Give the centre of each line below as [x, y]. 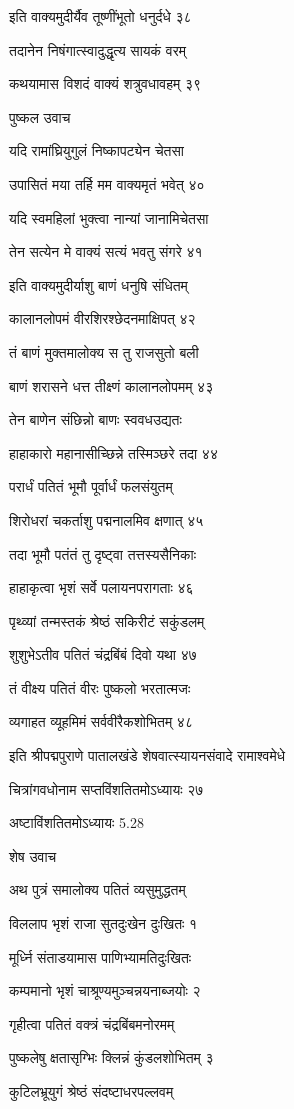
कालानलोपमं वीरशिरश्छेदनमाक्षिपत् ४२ [102, 318]
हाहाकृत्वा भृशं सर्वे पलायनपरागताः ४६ [101, 587]
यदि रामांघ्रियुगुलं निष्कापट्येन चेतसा [97, 150]
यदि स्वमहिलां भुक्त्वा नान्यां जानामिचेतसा [109, 217]
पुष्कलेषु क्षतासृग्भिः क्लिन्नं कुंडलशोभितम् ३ [111, 1057]
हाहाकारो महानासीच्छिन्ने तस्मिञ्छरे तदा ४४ [113, 452]
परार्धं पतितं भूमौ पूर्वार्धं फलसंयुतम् [91, 486]
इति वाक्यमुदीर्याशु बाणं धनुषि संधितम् [98, 284]
